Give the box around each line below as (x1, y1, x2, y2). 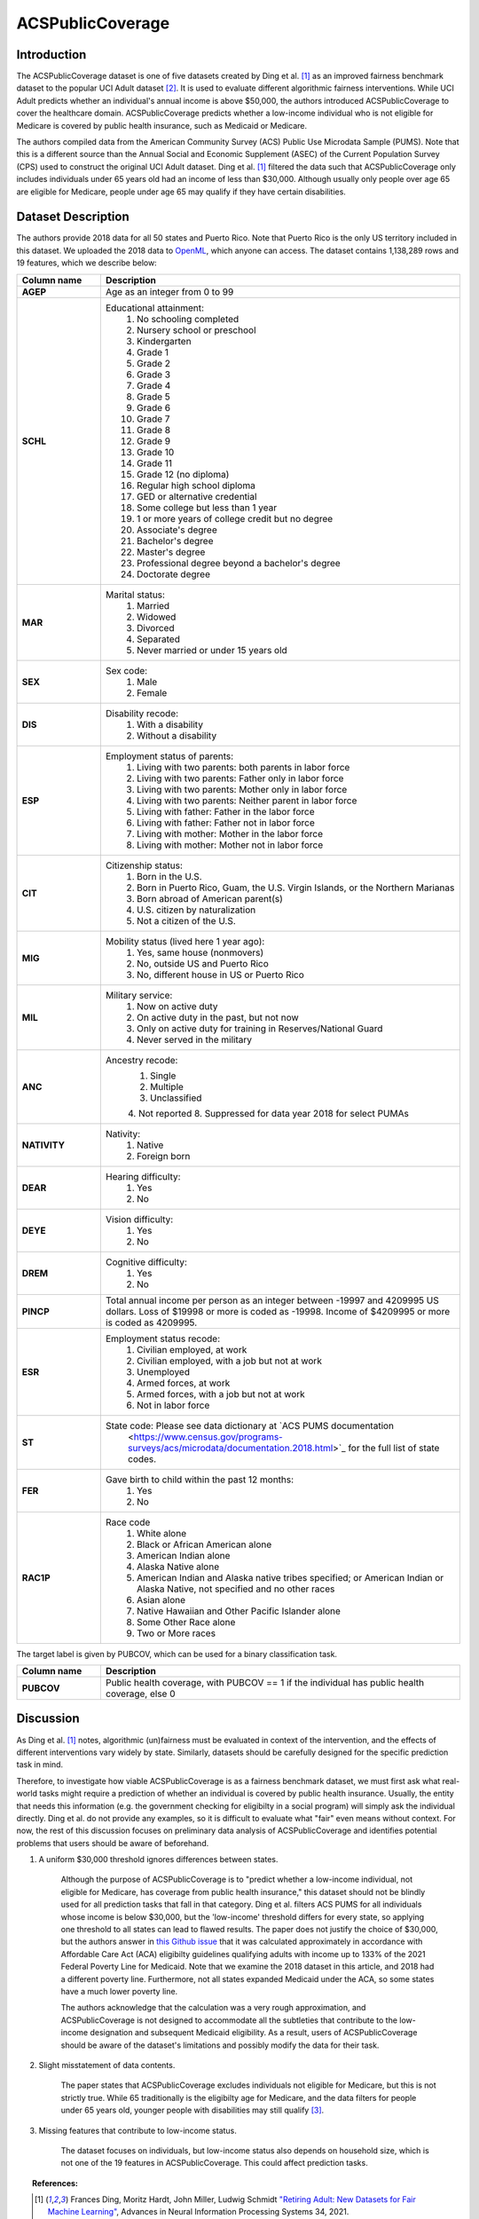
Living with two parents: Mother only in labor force (136, 783, 348, 795)
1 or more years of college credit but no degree (136, 512, 334, 525)
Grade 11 (136, 457, 173, 470)
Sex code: (105, 664, 148, 676)
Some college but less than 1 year (136, 501, 278, 514)
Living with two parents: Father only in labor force (136, 772, 344, 785)
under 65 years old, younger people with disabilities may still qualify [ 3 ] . (60, 2104, 325, 2116)
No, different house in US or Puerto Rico (136, 968, 305, 981)
